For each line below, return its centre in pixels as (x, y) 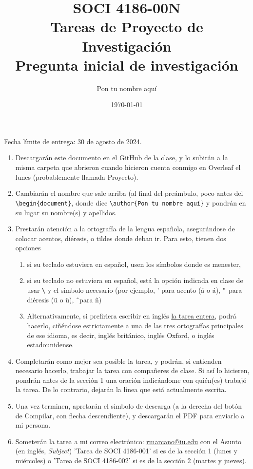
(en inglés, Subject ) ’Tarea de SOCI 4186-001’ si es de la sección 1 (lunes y (126, 451)
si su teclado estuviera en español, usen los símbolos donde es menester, (134, 264)
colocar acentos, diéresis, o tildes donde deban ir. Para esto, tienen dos (121, 238)
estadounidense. (50, 345)
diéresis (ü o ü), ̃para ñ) (64, 299)
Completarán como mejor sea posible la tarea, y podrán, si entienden (118, 361)
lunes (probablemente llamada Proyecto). (77, 177)
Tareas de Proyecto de (127, 27)
